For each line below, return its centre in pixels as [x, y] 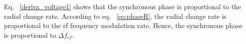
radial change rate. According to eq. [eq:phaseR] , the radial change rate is [115, 16]
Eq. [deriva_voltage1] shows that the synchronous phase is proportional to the [123, 6]
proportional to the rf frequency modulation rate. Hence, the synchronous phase [123, 25]
